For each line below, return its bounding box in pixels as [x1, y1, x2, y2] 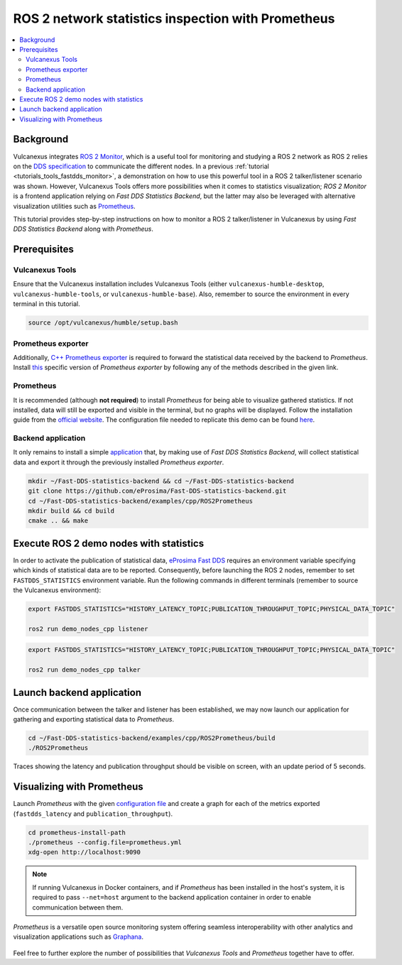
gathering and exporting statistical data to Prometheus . [13, 715, 174, 724]
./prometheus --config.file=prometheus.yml [28, 839, 183, 846]
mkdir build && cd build [28, 506, 115, 515]
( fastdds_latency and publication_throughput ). [13, 809, 173, 818]
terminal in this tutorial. [13, 300, 81, 308]
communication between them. [32, 903, 124, 912]
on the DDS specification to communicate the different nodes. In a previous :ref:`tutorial [13, 162, 270, 170]
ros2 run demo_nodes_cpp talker [28, 666, 141, 674]
